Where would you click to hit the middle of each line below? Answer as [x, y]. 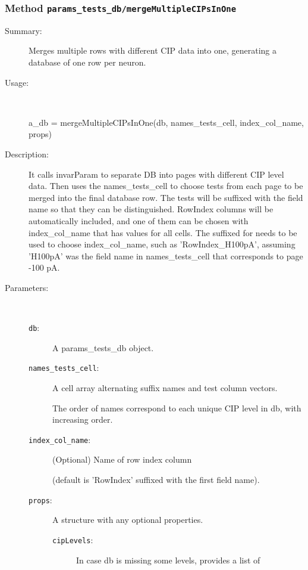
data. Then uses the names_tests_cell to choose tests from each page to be [166, 186]
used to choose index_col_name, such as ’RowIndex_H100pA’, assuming [162, 244]
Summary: [23, 30]
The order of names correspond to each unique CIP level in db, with [177, 408]
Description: [27, 154]
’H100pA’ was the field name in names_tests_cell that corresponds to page [166, 255]
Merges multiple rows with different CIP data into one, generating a [153, 50]
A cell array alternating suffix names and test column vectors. [165, 387]
